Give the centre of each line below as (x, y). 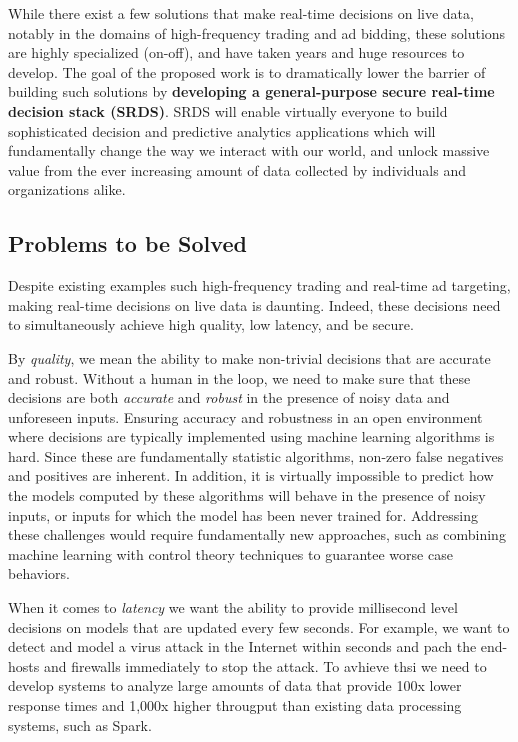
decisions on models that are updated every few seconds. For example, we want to (259, 626)
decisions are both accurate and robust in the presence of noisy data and (229, 397)
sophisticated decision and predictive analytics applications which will (222, 130)
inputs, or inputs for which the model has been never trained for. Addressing (243, 514)
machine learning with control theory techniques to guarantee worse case (230, 553)
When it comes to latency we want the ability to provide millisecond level (233, 607)
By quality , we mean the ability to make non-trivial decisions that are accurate (249, 357)
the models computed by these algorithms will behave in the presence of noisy (247, 495)
